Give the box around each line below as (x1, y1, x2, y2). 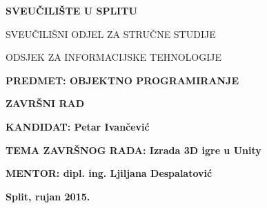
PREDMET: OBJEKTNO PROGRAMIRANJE (6, 73, 239, 87)
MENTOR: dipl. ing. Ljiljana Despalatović (6, 166, 212, 180)
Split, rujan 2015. (6, 189, 90, 203)
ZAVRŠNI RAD (6, 96, 85, 111)
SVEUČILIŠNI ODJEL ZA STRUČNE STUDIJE (6, 26, 216, 41)
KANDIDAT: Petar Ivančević (6, 119, 150, 133)
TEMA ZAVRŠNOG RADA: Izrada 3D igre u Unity (6, 142, 261, 157)
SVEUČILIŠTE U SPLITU (6, 3, 137, 17)
